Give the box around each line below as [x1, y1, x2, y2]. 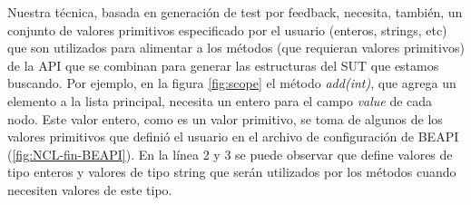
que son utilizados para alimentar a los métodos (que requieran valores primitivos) [7, 38, 465, 57]
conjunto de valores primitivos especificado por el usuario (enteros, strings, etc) [7, 20, 447, 39]
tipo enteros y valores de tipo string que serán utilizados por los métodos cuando [7, 162, 456, 181]
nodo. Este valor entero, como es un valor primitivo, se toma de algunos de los [7, 109, 443, 128]
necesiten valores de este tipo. [7, 180, 172, 199]
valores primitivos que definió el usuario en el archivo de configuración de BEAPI [7, 127, 459, 146]
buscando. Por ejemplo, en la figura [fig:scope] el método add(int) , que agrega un [7, 73, 456, 93]
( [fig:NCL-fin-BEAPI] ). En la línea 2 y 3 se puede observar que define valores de [7, 144, 453, 163]
